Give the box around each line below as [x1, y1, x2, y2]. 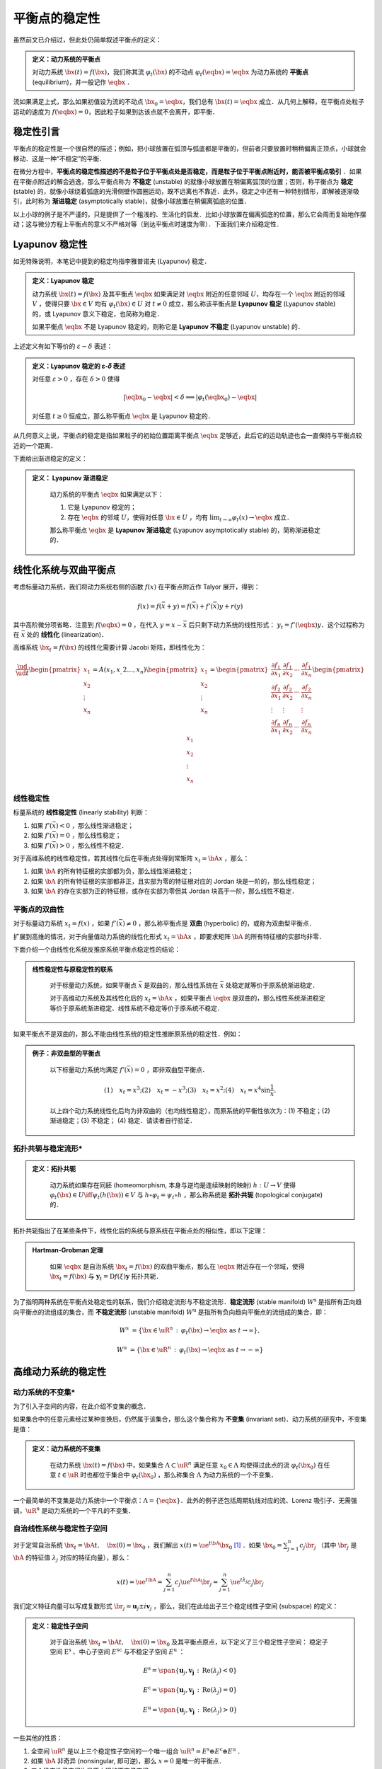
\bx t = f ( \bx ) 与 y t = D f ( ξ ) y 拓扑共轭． [50, 1272, 163, 1282]
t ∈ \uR [57, 1470, 79, 1479]
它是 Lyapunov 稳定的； [67, 503, 137, 512]
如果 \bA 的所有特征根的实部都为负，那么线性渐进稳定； [30, 867, 194, 875]
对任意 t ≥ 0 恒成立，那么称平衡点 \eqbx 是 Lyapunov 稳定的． [32, 411, 214, 420]
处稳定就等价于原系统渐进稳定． [225, 981, 319, 989]
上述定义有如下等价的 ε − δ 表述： [13, 342, 113, 350]
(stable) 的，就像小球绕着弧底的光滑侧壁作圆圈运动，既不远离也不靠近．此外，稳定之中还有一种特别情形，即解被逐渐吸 [13, 187, 360, 195]
